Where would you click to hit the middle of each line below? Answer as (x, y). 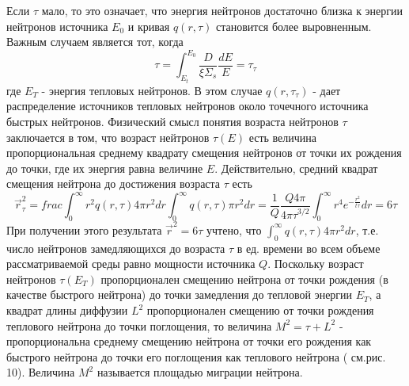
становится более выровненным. (293, 26)
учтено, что (234, 229)
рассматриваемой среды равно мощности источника (131, 264)
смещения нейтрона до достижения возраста (114, 183)
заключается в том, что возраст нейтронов (108, 137)
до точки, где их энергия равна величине (105, 168)
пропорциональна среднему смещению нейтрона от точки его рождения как (189, 341)
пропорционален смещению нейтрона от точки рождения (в (244, 279)
